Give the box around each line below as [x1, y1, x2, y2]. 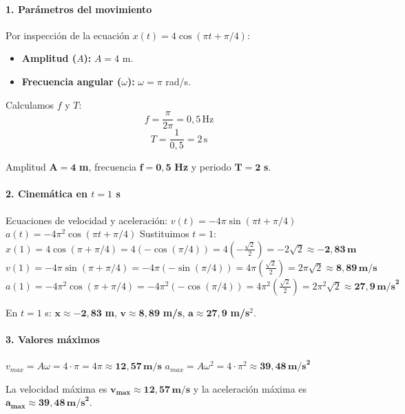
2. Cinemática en [6, 186, 87, 201]
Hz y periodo [174, 160, 231, 174]
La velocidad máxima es [6, 381, 107, 395]
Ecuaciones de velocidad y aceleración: [6, 213, 168, 227]
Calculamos [6, 97, 54, 111]
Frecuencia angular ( [21, 74, 122, 88]
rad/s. [165, 74, 191, 88]
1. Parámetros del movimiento [6, 1, 152, 16]
